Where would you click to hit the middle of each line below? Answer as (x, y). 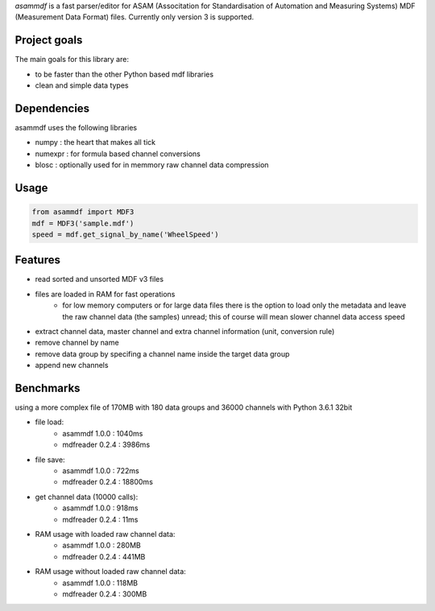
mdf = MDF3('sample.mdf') (83, 223)
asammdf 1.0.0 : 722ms (101, 471)
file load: (50, 422)
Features (37, 260)
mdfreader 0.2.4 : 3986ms (106, 445)
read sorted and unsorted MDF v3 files (99, 279)
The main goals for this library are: (72, 60)
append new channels (72, 365)
